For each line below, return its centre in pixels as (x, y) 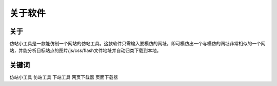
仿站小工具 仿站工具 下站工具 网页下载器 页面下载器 (64, 77)
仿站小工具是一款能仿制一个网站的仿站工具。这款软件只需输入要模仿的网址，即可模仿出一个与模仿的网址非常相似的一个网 (137, 44)
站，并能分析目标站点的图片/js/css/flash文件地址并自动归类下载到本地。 (85, 50)
